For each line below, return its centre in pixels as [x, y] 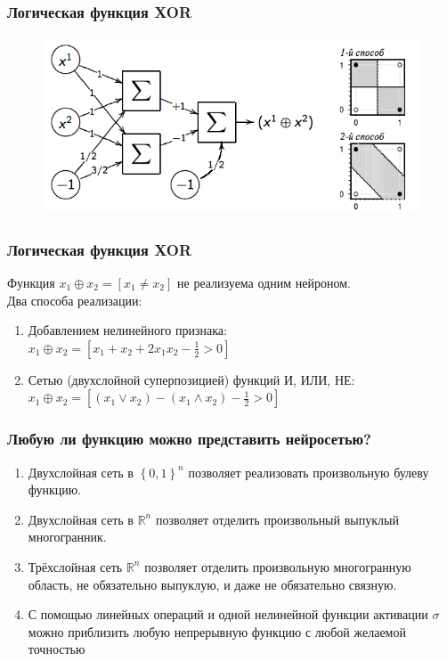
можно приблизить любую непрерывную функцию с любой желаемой [217, 631]
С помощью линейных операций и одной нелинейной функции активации [228, 614]
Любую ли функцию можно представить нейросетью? [189, 439]
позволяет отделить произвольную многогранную [278, 566]
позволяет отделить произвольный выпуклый [277, 519]
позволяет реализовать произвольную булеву [309, 472]
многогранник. [67, 537]
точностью [57, 649]
